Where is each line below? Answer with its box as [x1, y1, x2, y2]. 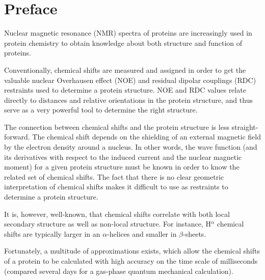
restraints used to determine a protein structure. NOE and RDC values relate [4, 85, 246, 95]
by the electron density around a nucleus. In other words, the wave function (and [4, 142, 257, 152]
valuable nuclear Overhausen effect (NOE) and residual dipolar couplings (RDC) [4, 74, 256, 85]
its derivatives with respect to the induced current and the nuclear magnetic [4, 151, 242, 162]
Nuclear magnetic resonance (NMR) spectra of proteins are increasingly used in [4, 27, 252, 38]
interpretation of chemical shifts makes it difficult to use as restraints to [4, 181, 228, 192]
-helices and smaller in [107, 228, 177, 239]
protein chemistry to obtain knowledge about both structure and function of [4, 37, 243, 48]
